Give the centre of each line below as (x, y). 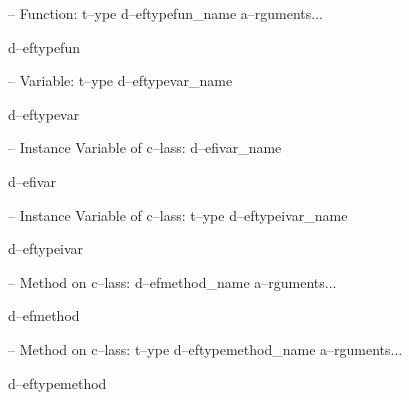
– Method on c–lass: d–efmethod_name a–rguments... (172, 281)
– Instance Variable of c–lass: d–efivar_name (145, 147)
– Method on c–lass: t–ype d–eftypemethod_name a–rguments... (205, 348)
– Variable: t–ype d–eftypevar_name (120, 80)
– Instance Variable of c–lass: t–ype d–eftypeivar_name (178, 214)
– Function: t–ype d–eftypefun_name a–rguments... (165, 13)
